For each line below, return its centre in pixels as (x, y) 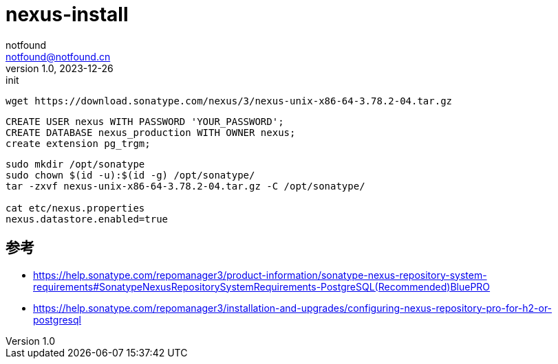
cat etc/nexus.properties (75, 208)
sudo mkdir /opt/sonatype (75, 164)
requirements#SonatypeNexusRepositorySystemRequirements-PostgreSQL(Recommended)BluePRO (262, 286)
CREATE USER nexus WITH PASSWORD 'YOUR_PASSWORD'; (145, 121)
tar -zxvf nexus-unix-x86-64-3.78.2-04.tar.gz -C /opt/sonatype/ (185, 186)
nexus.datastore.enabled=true (87, 219)
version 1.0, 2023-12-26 (60, 68)
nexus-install (67, 14)
